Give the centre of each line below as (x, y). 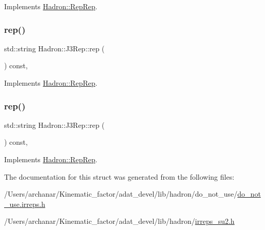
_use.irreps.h (25, 204)
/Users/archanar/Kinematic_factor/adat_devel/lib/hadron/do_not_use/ (121, 194)
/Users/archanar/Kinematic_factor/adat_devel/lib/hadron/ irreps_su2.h (119, 221)
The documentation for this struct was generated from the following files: (119, 176)
